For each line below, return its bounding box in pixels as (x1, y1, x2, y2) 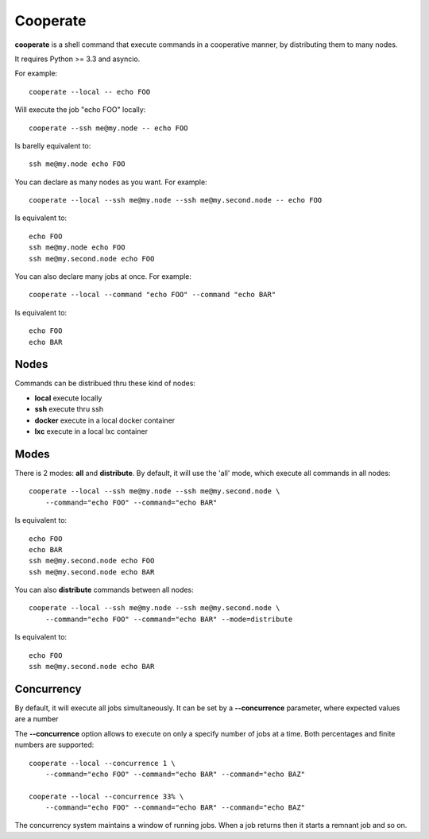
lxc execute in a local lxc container (34, 427, 149, 436)
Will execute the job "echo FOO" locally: (14, 105, 146, 114)
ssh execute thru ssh (34, 404, 103, 414)
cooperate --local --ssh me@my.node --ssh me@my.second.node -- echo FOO (29, 195, 323, 205)
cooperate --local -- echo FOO (29, 87, 151, 96)
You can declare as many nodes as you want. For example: (14, 177, 207, 187)
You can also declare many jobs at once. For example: (14, 272, 192, 281)
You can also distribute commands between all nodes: (14, 585, 194, 595)
